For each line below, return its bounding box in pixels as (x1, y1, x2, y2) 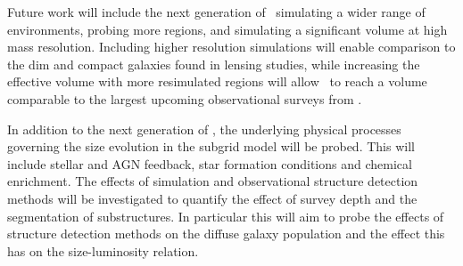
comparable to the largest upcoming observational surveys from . (7, 89, 362, 108)
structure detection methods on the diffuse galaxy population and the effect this (7, 224, 445, 243)
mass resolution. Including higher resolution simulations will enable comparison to (7, 37, 456, 56)
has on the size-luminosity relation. (7, 241, 199, 260)
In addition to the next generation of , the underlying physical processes (7, 119, 401, 138)
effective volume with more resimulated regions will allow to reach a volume (7, 72, 427, 91)
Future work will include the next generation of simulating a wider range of (7, 3, 426, 20)
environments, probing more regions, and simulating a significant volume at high (7, 20, 448, 38)
